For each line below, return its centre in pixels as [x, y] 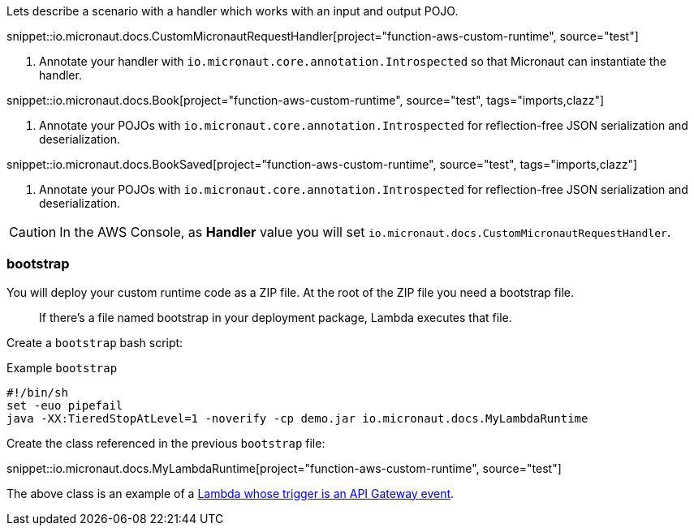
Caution [33, 232]
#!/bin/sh [37, 392]
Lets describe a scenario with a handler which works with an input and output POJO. [233, 11]
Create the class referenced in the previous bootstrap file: [166, 443]
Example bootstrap [62, 367]
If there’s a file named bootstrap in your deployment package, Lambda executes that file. [276, 317]
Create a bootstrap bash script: [95, 342]
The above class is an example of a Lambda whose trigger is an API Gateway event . [231, 493]
